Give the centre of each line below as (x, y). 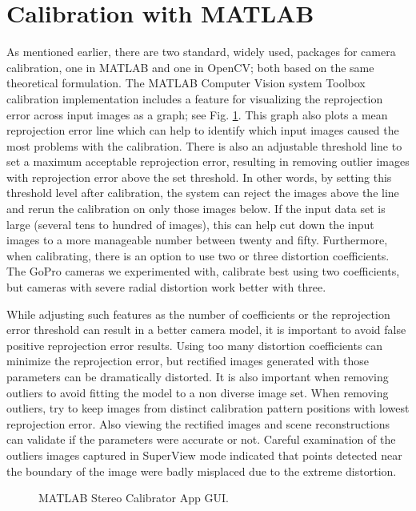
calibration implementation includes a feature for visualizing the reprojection (195, 98)
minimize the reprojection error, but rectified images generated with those (188, 361)
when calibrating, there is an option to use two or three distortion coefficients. (198, 255)
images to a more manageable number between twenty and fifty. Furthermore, (197, 240)
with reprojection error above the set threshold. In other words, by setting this (199, 177)
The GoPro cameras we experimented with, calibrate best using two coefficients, (203, 271)
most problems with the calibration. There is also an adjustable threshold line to (204, 145)
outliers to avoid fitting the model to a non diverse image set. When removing (198, 392)
